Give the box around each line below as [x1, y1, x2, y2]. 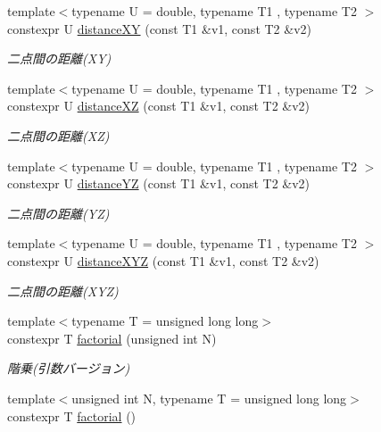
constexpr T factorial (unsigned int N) [7, 328, 217, 347]
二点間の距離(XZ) [7, 126, 110, 145]
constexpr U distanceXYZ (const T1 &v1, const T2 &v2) [7, 251, 319, 270]
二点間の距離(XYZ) [7, 281, 119, 300]
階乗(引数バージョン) [7, 359, 130, 378]
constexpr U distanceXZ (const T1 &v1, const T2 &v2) [7, 96, 311, 115]
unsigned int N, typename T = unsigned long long [71, 388, 347, 407]
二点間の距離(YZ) [7, 204, 110, 222]
